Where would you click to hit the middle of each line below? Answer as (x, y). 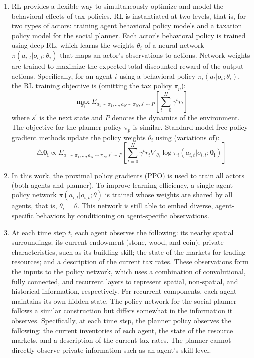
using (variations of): (188, 137)
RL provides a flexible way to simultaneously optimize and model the (117, 6)
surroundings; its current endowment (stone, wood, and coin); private (118, 242)
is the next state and (71, 117)
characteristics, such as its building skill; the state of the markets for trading (128, 252)
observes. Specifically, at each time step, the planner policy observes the (121, 320)
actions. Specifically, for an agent (62, 76)
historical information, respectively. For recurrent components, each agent (124, 291)
